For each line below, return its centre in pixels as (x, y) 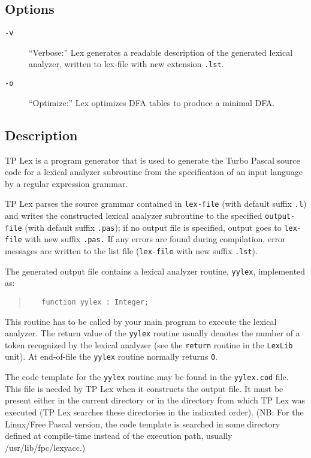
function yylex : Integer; (95, 302)
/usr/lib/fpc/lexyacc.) (45, 447)
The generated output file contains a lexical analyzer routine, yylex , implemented (155, 271)
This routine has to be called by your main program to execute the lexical (141, 321)
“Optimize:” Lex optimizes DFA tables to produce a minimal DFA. (152, 102)
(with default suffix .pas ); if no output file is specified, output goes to (153, 227)
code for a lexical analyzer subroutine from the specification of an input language (154, 172)
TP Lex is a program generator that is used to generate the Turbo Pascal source (153, 160)
